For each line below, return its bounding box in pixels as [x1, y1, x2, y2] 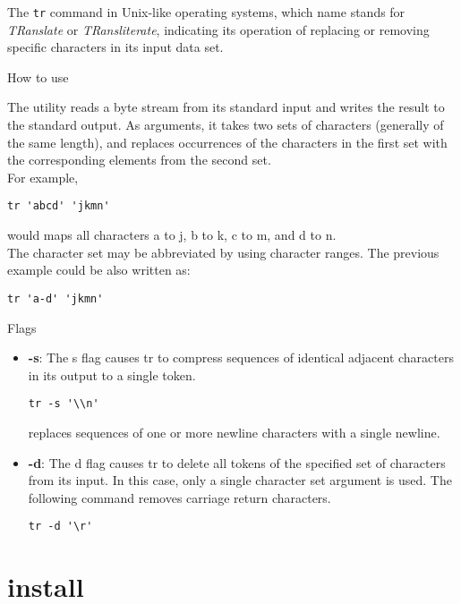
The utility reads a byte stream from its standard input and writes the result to [7, 98, 445, 116]
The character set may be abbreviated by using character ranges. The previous [7, 242, 440, 261]
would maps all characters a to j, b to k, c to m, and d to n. [7, 225, 337, 244]
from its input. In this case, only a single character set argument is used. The [28, 471, 452, 489]
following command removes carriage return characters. [28, 488, 331, 506]
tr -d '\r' [28, 520, 93, 533]
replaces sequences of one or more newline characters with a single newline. [28, 422, 440, 441]
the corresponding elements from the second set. [7, 150, 271, 169]
